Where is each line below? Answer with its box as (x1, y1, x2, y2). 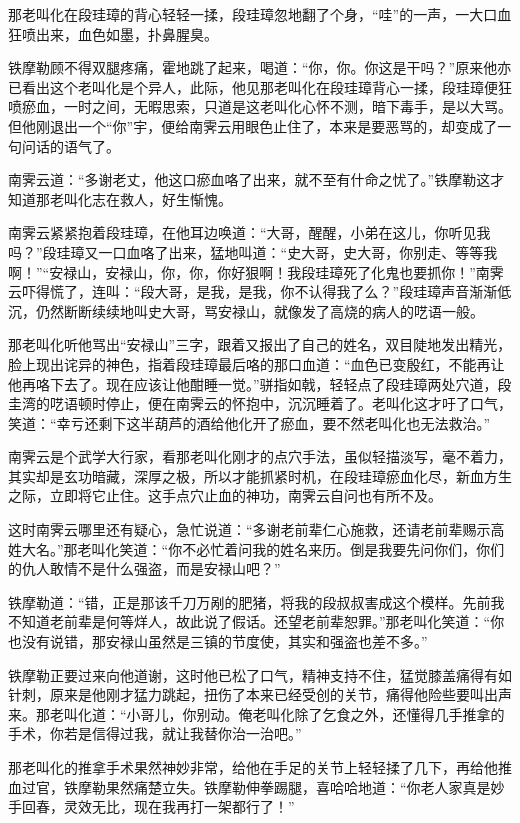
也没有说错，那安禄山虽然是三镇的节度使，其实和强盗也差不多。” (8, 631, 428, 652)
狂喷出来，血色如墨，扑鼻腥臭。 (8, 23, 218, 44)
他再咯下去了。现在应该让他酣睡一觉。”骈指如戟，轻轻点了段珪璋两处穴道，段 (8, 373, 512, 394)
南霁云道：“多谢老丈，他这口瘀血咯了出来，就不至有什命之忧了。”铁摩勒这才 (8, 169, 505, 190)
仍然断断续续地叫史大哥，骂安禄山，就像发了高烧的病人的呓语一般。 (35, 300, 484, 321)
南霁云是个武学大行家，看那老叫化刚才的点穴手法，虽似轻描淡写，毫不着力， (8, 446, 512, 467)
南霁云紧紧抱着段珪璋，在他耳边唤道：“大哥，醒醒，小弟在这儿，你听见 (8, 222, 477, 243)
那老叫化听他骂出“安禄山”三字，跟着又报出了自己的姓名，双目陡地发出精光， (8, 334, 512, 355)
